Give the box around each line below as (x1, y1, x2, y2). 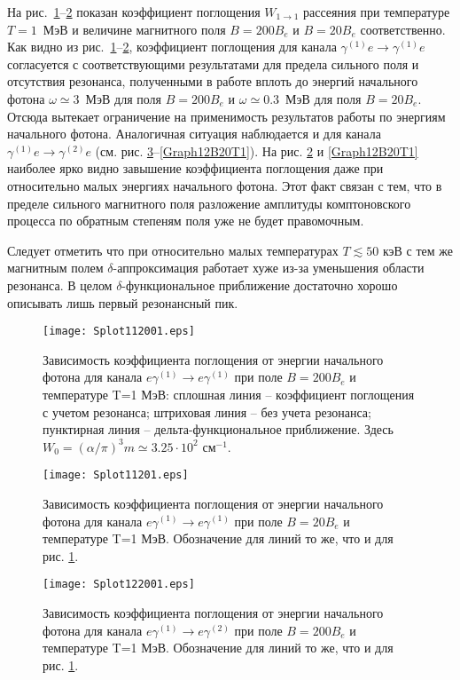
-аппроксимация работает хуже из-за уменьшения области (113, 258, 425, 277)
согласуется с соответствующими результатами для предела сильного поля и (7, 54, 419, 73)
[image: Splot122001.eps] (43, 578, 195, 591)
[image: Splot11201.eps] (43, 469, 189, 482)
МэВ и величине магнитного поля (43, 20, 226, 38)
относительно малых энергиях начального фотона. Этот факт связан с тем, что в (7, 176, 442, 194)
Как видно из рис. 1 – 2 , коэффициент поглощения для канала (7, 37, 337, 56)
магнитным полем (7, 258, 104, 277)
